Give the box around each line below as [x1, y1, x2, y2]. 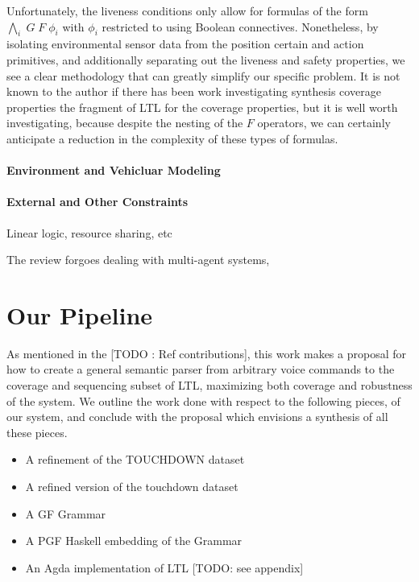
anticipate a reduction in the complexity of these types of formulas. [6, 130, 338, 147]
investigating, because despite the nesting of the [6, 114, 243, 131]
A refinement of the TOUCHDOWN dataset [25, 451, 245, 468]
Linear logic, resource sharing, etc [6, 224, 172, 241]
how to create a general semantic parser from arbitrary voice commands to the [6, 361, 395, 378]
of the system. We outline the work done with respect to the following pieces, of [6, 392, 400, 409]
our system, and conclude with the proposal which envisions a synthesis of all [6, 408, 388, 425]
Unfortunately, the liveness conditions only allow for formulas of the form [6, 2, 368, 19]
